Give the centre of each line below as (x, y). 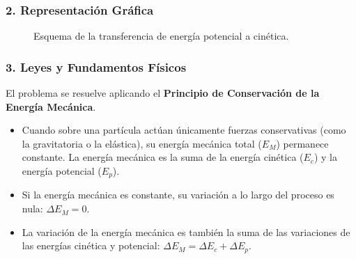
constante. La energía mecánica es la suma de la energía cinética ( (163, 157)
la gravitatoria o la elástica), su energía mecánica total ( (142, 143)
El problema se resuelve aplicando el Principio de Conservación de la (163, 93)
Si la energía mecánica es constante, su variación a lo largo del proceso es (178, 195)
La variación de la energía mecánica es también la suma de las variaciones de (186, 231)
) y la (325, 157)
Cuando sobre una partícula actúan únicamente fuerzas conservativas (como (184, 130)
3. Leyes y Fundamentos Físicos (96, 66)
